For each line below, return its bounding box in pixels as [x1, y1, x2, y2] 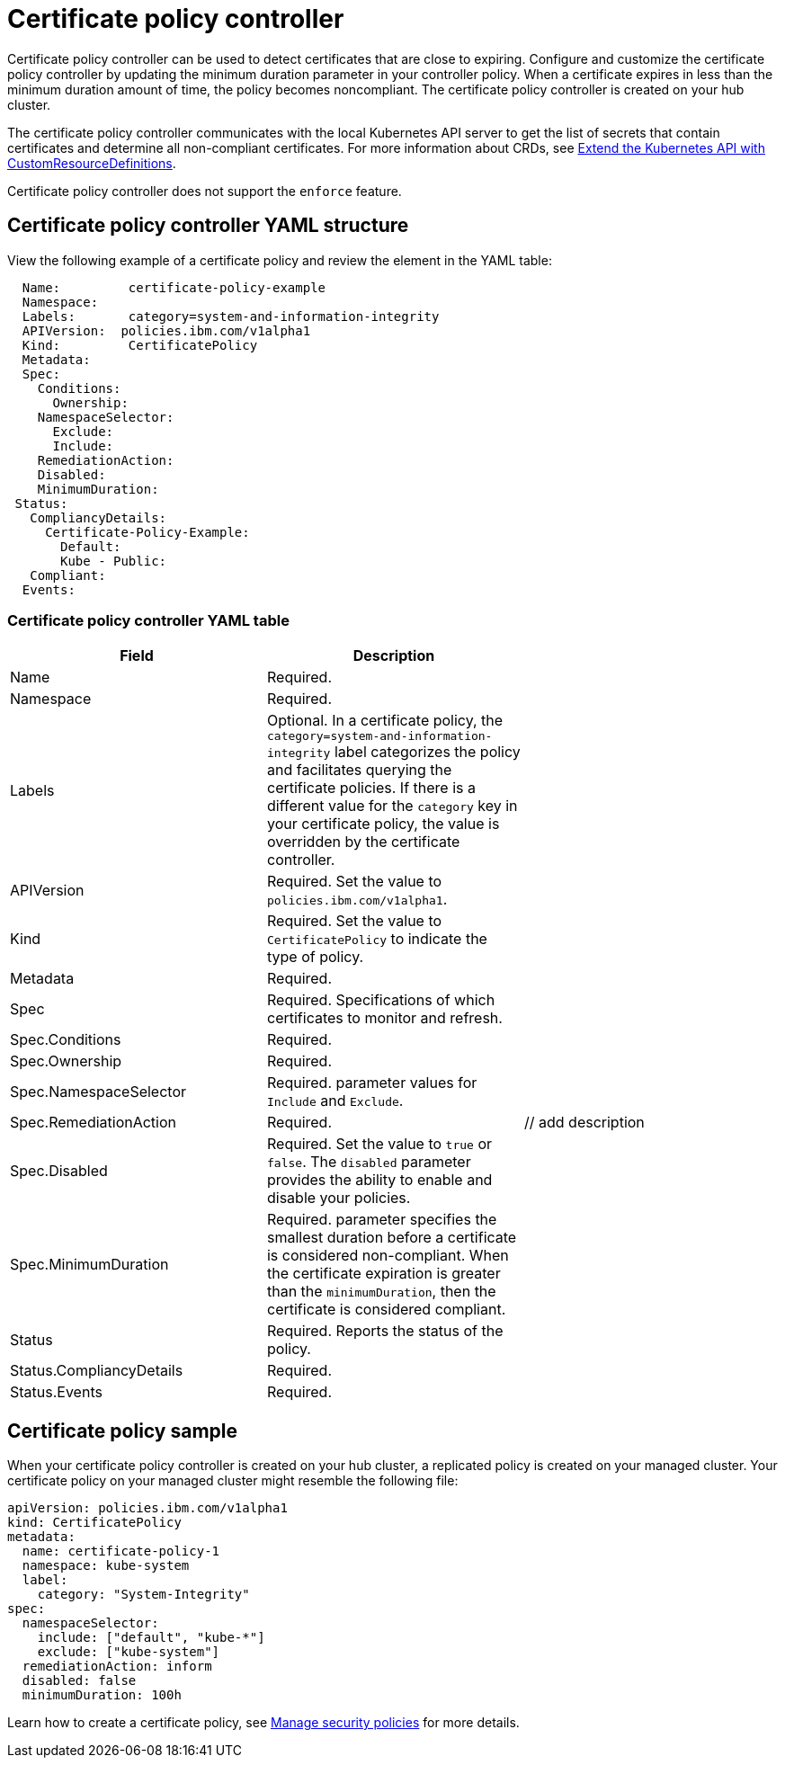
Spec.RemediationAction [10, 1113, 177, 1132]
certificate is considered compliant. [266, 1300, 506, 1319]
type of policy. [266, 948, 364, 967]
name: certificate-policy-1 [22, 1544, 220, 1559]
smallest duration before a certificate [266, 1228, 517, 1247]
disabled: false [22, 1673, 137, 1689]
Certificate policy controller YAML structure [7, 214, 409, 237]
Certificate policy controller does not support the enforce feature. [7, 183, 402, 199]
